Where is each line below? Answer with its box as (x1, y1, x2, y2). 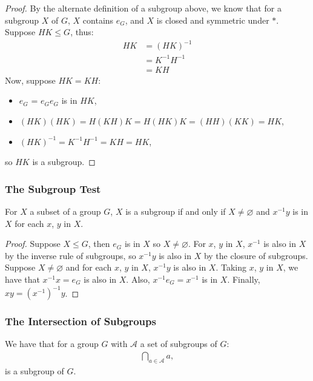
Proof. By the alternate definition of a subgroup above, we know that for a (5, 2, 282, 14)
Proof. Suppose (5, 237, 61, 250)
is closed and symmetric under (156, 13, 269, 26)
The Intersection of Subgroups (5, 314, 156, 329)
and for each (65, 261, 112, 274)
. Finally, (227, 273, 260, 286)
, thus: (70, 25, 94, 38)
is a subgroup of (5, 364, 64, 377)
